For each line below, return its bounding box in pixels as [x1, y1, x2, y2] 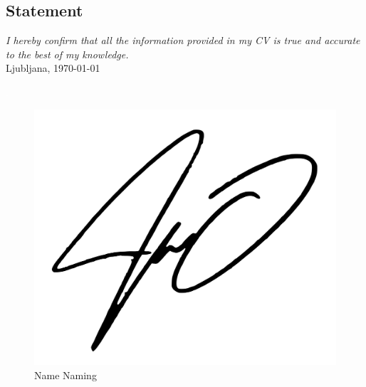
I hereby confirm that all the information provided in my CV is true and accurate [6, 33, 360, 48]
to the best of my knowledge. [6, 46, 129, 61]
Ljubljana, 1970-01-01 [6, 60, 100, 75]
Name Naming [34, 367, 97, 382]
